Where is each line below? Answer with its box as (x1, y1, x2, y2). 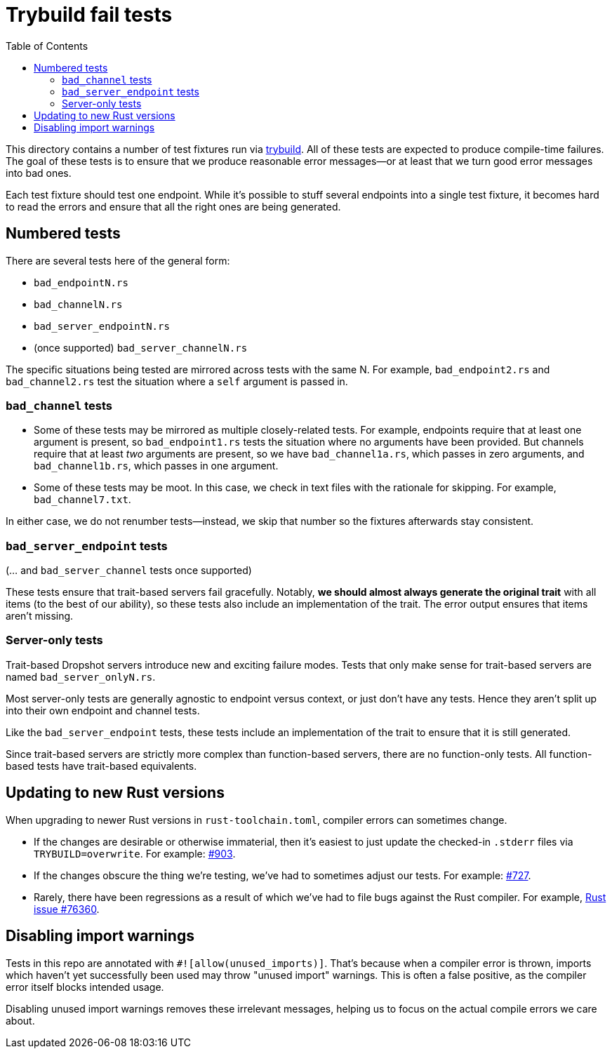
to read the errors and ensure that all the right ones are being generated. (6, 200, 341, 213)
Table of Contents (6, 39, 88, 52)
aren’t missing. (6, 610, 74, 622)
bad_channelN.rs (34, 298, 123, 310)
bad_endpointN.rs (34, 276, 128, 288)
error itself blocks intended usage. (6, 980, 164, 993)
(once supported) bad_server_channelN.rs (34, 341, 248, 354)
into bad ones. (6, 166, 72, 179)
